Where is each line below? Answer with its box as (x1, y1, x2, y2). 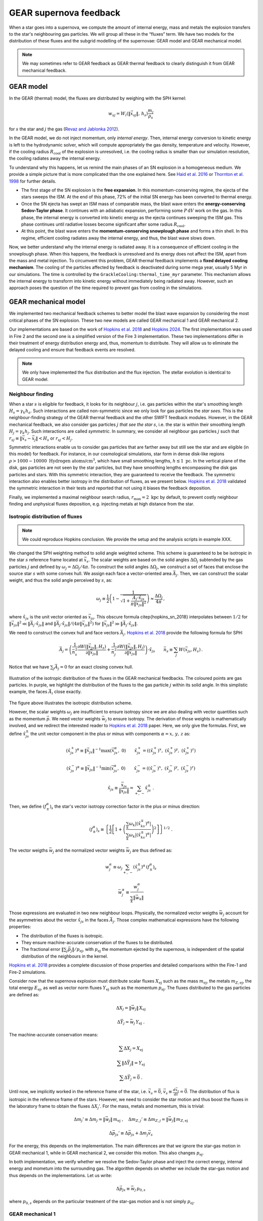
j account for (223, 910, 249, 917)
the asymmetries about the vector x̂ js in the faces (9, 917, 109, 924)
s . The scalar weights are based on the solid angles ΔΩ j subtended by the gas (86, 557, 244, 564)
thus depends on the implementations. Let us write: (9, 1172, 112, 1178)
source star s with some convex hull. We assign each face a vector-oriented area (9, 570, 172, 576)
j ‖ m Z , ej (172, 1116, 188, 1123)
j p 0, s (134, 1186, 146, 1193)
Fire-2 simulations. (9, 969, 46, 975)
